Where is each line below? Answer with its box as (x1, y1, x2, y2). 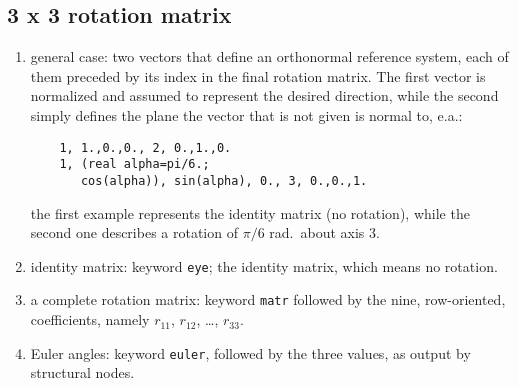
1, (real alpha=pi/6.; (59, 157, 210, 172)
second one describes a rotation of (30, 222, 238, 243)
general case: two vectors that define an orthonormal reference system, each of (30, 46, 509, 67)
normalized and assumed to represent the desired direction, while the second (30, 85, 499, 106)
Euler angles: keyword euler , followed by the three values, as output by (30, 342, 471, 363)
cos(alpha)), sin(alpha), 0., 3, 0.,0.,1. (80, 173, 368, 188)
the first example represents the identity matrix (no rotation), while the (30, 202, 470, 223)
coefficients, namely (30, 309, 150, 330)
